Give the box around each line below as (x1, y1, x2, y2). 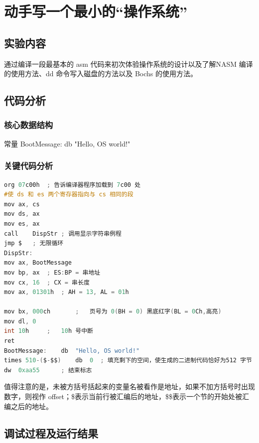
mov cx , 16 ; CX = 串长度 (4, 279, 90, 286)
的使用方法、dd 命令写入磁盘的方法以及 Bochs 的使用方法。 (4, 68, 197, 79)
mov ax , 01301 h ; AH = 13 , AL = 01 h (4, 289, 129, 296)
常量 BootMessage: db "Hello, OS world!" (4, 138, 130, 148)
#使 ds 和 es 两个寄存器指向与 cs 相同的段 (4, 191, 133, 198)
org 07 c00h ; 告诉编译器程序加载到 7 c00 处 (4, 181, 141, 188)
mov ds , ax (4, 210, 40, 218)
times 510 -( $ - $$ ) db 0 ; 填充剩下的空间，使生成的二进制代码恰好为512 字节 (4, 357, 252, 364)
